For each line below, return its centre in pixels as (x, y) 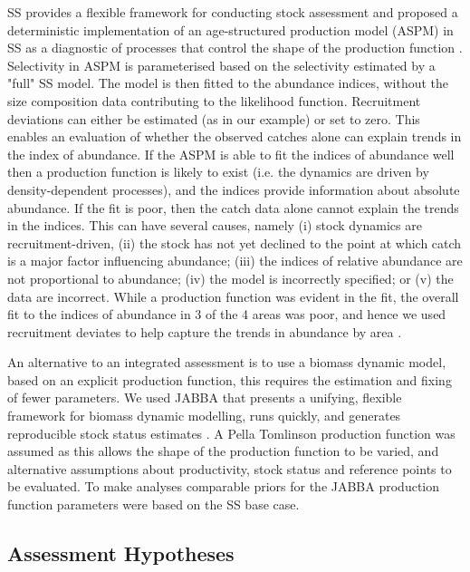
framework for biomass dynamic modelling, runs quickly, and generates (204, 416)
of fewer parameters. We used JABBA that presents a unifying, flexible (205, 397)
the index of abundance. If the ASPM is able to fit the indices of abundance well (231, 154)
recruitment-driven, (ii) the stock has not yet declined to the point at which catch (235, 242)
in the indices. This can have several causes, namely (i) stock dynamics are (215, 225)
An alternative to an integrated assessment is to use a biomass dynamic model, (227, 362)
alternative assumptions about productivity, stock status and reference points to (230, 468)
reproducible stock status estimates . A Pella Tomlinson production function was (231, 433)
